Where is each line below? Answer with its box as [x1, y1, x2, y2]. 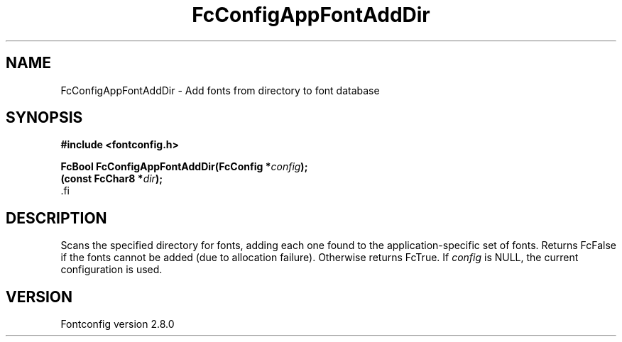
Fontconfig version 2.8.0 [60, 318, 175, 331]
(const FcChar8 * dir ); [60, 172, 163, 185]
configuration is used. [60, 263, 163, 276]
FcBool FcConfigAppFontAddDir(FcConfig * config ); [60, 160, 308, 173]
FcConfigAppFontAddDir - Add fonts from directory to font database [60, 84, 380, 96]
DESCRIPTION [6, 209, 107, 227]
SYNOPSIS [6, 109, 83, 127]
